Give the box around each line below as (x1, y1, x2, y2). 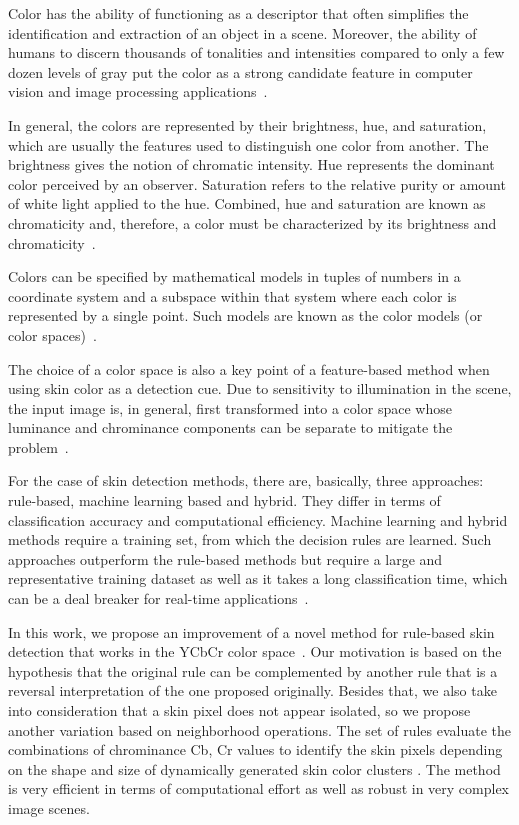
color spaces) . (8, 324, 97, 345)
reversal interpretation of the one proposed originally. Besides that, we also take (8, 680, 497, 701)
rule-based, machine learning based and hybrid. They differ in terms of (8, 490, 441, 511)
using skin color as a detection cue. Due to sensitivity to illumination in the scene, (8, 378, 512, 399)
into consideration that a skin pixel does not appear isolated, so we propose (8, 700, 471, 720)
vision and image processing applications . (8, 81, 268, 102)
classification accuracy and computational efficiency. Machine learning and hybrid (8, 509, 508, 530)
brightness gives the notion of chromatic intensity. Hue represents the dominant (8, 154, 495, 175)
